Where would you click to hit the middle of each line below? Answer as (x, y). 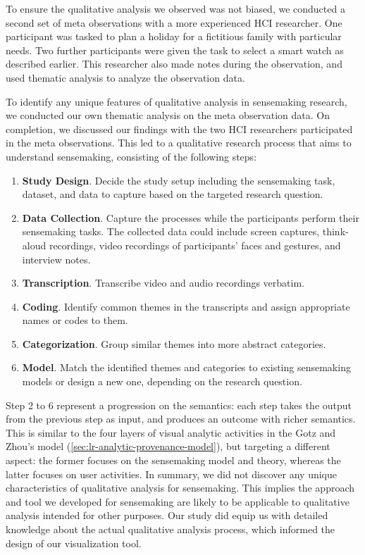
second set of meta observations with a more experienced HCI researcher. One (174, 22)
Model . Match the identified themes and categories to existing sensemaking (186, 367)
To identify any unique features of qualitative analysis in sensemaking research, (177, 101)
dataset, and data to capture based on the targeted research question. (173, 194)
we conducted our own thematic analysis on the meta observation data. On (168, 115)
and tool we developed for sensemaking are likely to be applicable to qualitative (178, 501)
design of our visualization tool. (74, 543)
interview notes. (56, 259)
